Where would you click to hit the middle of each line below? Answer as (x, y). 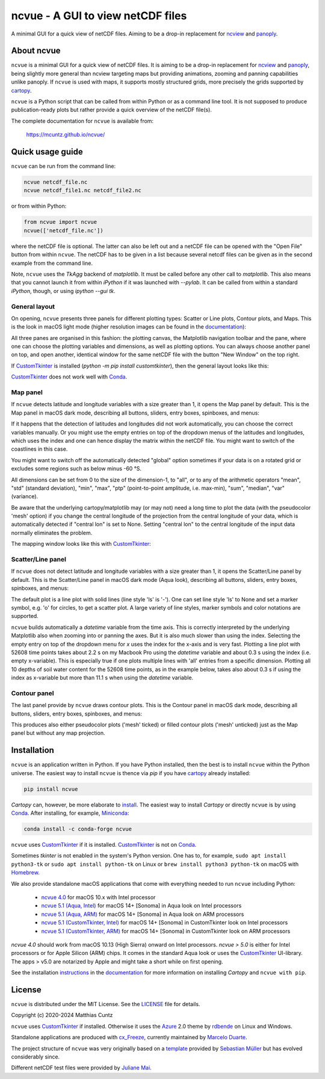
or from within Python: (39, 206)
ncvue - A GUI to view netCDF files (99, 16)
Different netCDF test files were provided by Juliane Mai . (81, 1068)
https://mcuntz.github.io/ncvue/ (66, 135)
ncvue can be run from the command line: (63, 166)
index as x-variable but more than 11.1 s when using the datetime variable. (102, 678)
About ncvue (36, 51)
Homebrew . (26, 873)
